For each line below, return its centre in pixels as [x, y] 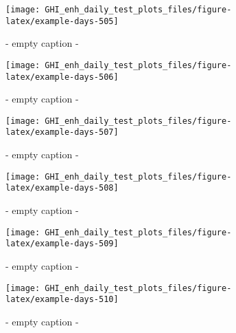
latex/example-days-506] [62, 77]
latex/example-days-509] [62, 244]
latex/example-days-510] [62, 300]
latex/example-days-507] [62, 132]
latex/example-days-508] [62, 188]
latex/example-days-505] [62, 21]
